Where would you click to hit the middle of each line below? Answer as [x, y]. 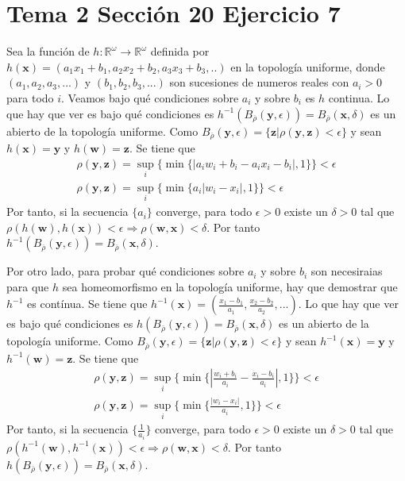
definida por [180, 51]
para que [28, 286]
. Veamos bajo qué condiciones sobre [150, 97]
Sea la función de [48, 51]
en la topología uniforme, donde [308, 66]
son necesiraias [347, 271]
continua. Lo [359, 97]
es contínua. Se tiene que [87, 304]
